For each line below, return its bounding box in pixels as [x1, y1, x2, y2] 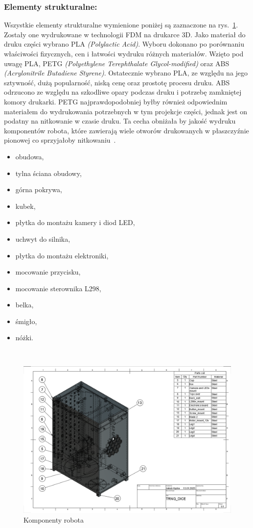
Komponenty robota [23, 515, 84, 525]
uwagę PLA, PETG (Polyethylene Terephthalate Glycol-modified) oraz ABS [4, 58, 230, 68]
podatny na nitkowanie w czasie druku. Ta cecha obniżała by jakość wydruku [4, 116, 236, 126]
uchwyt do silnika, [15, 233, 70, 244]
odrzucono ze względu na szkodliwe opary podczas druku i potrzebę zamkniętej [4, 87, 242, 97]
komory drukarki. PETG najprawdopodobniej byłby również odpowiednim [4, 96, 228, 106]
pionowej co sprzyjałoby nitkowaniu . [4, 135, 116, 145]
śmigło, [15, 316, 37, 326]
